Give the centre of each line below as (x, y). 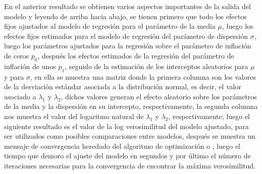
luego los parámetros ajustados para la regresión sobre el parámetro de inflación (128, 46)
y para (14, 76)
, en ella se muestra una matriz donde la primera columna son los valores (143, 76)
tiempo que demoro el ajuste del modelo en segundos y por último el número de (127, 156)
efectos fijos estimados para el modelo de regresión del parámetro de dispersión (126, 36)
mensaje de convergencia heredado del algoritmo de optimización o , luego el (122, 146)
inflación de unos (30, 66)
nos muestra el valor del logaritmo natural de (74, 116)
